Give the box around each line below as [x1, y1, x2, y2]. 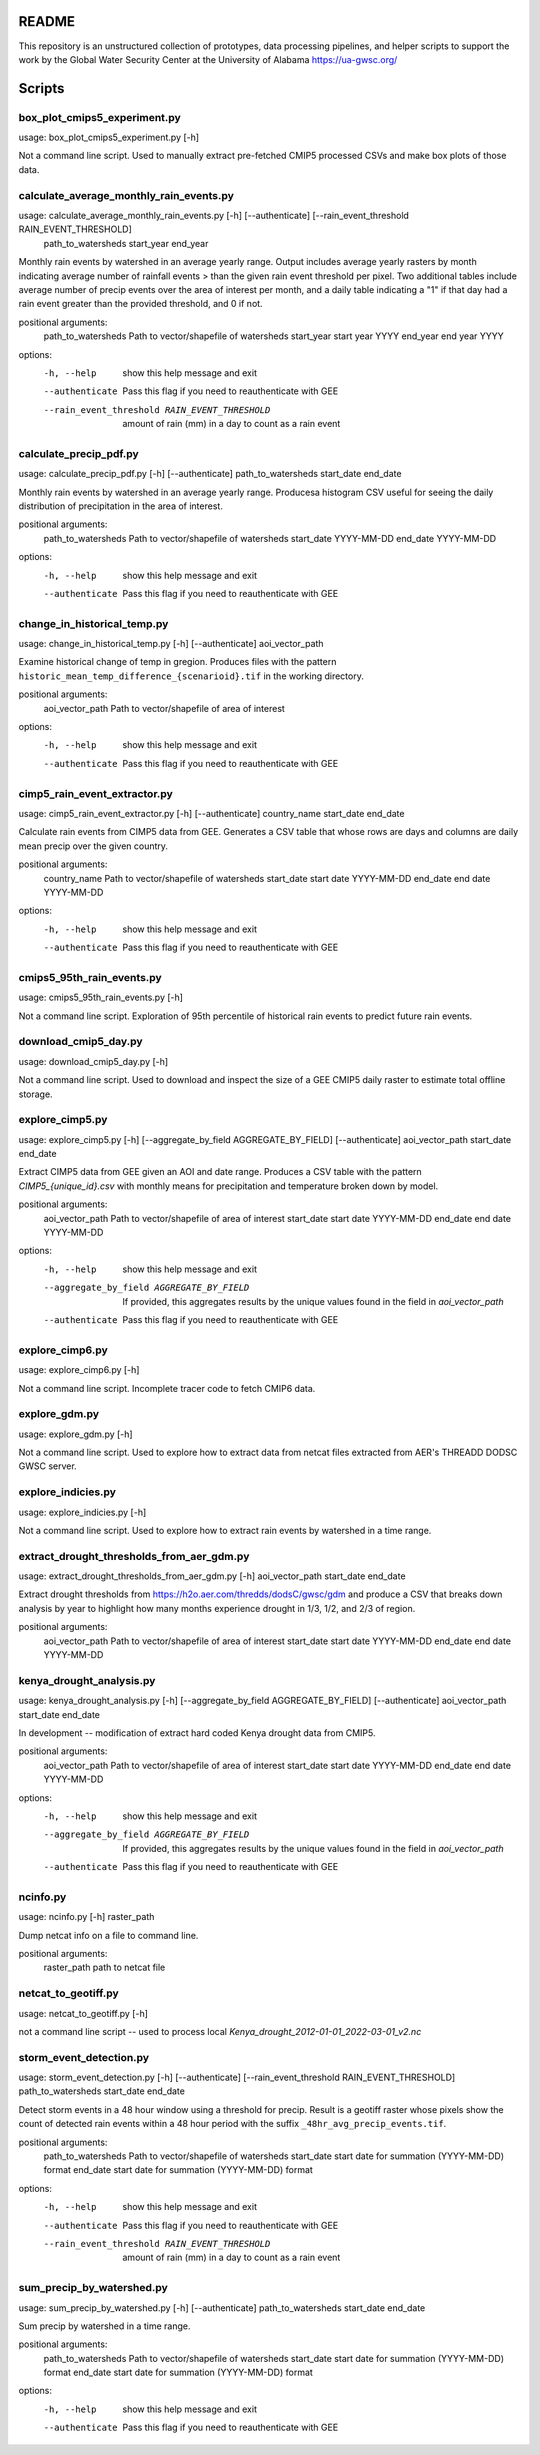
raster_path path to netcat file [43, 1961, 166, 1974]
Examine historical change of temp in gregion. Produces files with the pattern [18, 656, 337, 668]
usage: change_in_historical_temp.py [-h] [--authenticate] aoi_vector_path [18, 638, 324, 650]
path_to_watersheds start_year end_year [43, 237, 209, 249]
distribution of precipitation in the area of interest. [18, 500, 224, 512]
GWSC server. [18, 1460, 77, 1472]
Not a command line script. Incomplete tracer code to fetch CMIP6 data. [18, 1382, 316, 1394]
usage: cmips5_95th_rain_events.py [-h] [18, 991, 184, 1004]
